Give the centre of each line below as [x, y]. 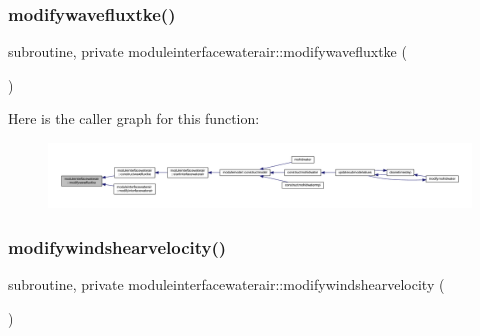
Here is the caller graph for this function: [134, 118]
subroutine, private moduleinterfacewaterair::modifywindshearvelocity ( [226, 284]
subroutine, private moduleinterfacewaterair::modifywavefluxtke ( [207, 51]
